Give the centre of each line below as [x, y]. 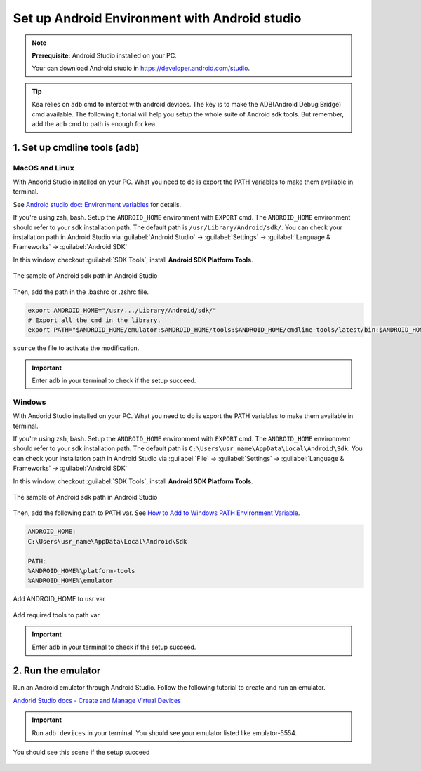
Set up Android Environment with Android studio [157, 18]
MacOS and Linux [44, 168]
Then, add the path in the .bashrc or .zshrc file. [81, 292]
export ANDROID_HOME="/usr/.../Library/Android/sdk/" [122, 310]
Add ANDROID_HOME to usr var [59, 599]
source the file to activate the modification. [76, 348]
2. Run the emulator [57, 671]
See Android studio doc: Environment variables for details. [97, 204]
